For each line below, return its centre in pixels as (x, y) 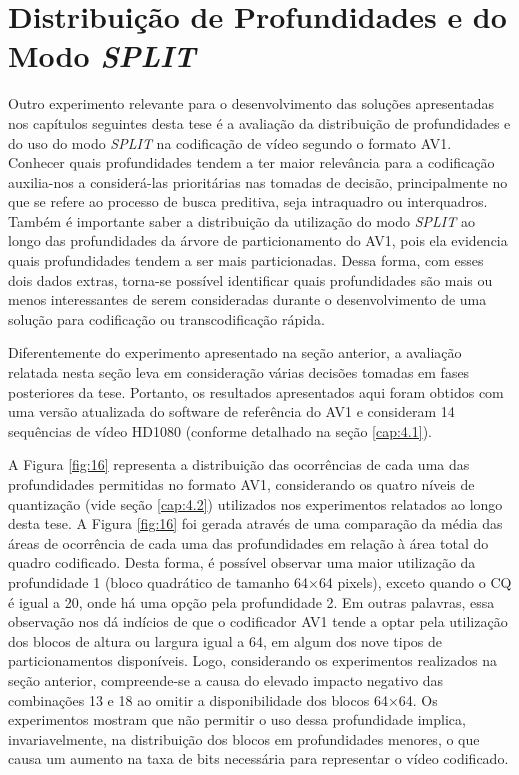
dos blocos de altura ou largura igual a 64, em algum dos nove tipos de (225, 640)
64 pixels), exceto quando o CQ (415, 581)
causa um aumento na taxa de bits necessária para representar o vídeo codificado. (258, 758)
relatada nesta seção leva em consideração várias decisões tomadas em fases (239, 372)
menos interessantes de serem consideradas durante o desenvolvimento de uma (247, 299)
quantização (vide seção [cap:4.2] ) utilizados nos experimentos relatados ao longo (255, 503)
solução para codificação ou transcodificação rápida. (166, 318)
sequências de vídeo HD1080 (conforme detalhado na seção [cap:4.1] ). (220, 430)
